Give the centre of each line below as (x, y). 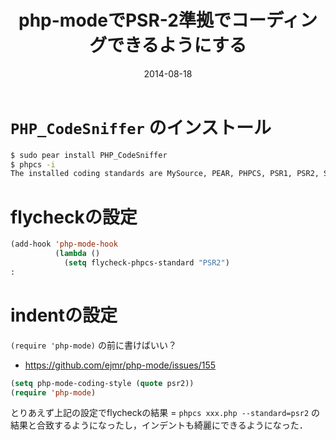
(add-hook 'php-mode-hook (64, 244)
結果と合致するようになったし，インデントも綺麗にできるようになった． (159, 425)
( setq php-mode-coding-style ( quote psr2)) (102, 383)
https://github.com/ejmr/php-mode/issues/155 (120, 365)
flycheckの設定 (74, 217)
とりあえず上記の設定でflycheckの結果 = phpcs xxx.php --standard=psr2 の (165, 413)
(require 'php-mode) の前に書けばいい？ (93, 345)
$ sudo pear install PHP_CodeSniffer (89, 155)
